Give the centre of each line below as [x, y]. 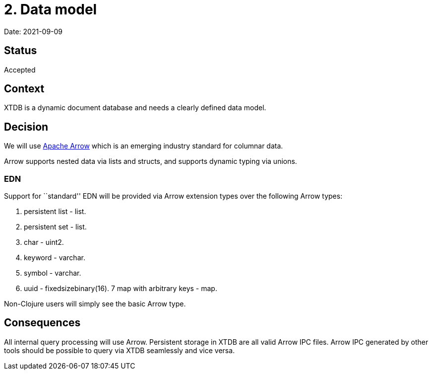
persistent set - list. [55, 227]
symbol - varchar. [53, 273]
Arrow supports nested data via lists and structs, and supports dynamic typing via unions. [151, 161]
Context [24, 89]
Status [21, 51]
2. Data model [51, 9]
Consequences [42, 323]
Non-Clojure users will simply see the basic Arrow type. [95, 304]
